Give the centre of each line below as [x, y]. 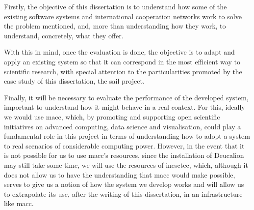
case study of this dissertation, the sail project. [74, 81]
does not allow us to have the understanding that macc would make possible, [120, 174]
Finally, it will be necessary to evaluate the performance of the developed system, [126, 97]
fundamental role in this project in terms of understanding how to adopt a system [127, 136]
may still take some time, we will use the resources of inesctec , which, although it [126, 165]
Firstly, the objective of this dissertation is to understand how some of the [115, 6]
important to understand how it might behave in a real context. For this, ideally [125, 107]
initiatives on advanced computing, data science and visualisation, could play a [123, 126]
